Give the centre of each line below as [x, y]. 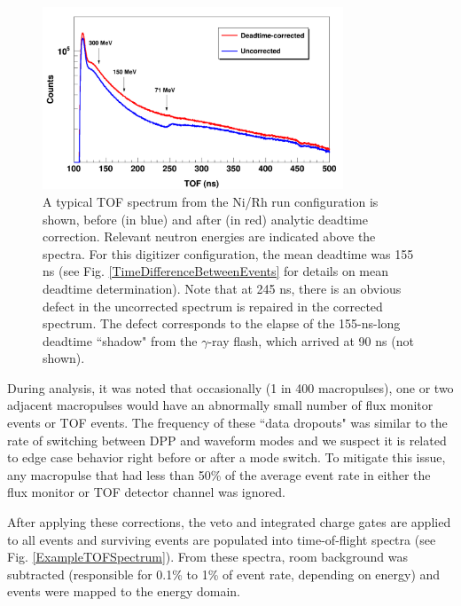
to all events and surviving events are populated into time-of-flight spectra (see [222, 539]
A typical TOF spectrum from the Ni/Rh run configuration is [211, 201]
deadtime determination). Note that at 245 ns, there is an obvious [222, 288]
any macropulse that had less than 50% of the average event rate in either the [219, 474]
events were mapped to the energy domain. [124, 591]
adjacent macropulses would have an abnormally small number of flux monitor [220, 405]
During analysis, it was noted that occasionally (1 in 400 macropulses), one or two [230, 387]
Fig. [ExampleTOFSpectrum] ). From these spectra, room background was [207, 557]
